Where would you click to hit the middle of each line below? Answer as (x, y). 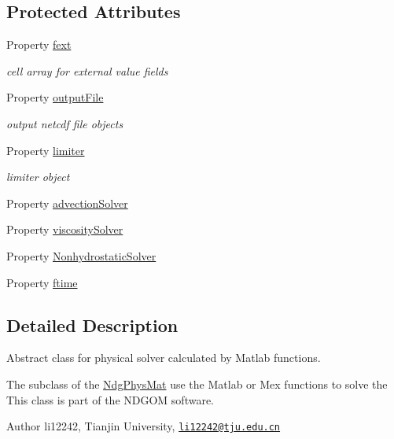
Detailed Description (92, 325)
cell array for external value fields (87, 70)
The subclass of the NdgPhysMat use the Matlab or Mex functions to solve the (197, 384)
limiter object (38, 177)
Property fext (39, 44)
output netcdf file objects (65, 123)
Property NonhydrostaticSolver (81, 255)
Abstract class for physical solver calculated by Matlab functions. (164, 358)
